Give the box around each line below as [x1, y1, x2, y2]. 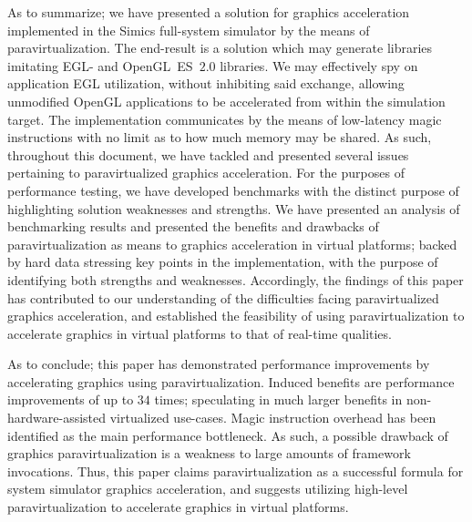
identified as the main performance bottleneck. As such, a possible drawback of [7, 425, 448, 445]
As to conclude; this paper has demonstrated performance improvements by [7, 354, 430, 374]
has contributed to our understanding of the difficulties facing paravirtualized [7, 288, 439, 307]
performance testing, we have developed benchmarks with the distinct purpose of [7, 180, 459, 200]
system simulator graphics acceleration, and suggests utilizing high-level [7, 479, 408, 498]
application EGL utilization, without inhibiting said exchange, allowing [7, 74, 405, 93]
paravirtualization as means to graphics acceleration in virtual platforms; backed [7, 234, 457, 253]
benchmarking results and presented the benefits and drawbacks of [7, 217, 379, 236]
